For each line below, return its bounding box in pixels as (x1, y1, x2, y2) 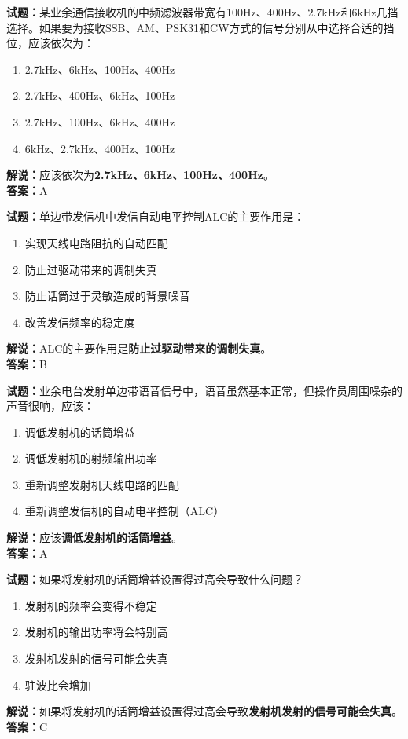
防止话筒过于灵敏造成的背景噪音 (24, 287, 190, 304)
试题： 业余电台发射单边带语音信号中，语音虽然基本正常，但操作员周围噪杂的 (6, 382, 402, 398)
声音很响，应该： (6, 397, 94, 414)
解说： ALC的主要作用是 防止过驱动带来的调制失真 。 (6, 340, 272, 357)
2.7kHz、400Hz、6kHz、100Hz (24, 87, 175, 104)
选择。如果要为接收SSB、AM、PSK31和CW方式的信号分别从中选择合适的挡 (6, 19, 395, 35)
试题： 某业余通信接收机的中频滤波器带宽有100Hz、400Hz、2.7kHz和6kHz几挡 (6, 4, 399, 20)
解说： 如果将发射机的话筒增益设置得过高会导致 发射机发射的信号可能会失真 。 (6, 703, 402, 719)
